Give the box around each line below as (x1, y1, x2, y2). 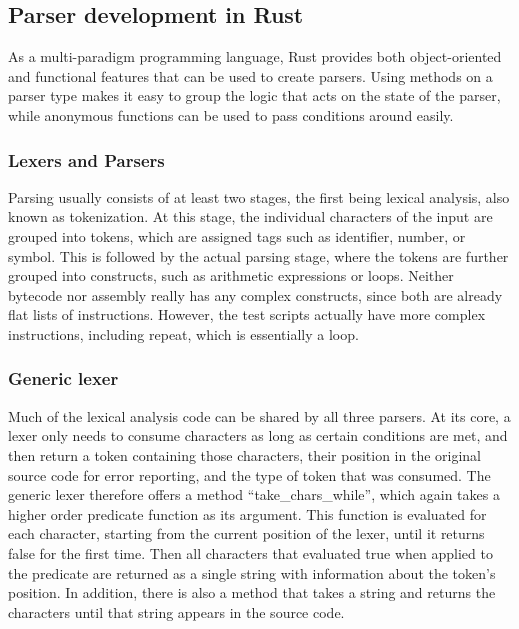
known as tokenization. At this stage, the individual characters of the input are (8, 206, 493, 227)
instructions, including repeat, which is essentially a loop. (8, 323, 359, 344)
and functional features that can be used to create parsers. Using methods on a (8, 65, 493, 86)
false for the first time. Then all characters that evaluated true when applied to (8, 542, 493, 563)
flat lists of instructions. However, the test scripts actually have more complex (8, 304, 486, 325)
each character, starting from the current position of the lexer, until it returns (8, 523, 485, 544)
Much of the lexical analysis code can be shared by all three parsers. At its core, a (8, 405, 511, 426)
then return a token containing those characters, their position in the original (8, 444, 482, 465)
